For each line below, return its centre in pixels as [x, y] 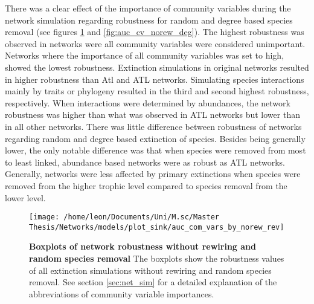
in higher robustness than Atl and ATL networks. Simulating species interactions [155, 79]
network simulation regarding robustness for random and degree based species [149, 20]
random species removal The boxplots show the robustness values [157, 258]
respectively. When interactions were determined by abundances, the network [148, 102]
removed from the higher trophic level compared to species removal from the [146, 185]
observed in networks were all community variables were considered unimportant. [155, 43]
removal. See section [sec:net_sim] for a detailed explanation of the [153, 282]
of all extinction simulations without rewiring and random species [150, 270]
